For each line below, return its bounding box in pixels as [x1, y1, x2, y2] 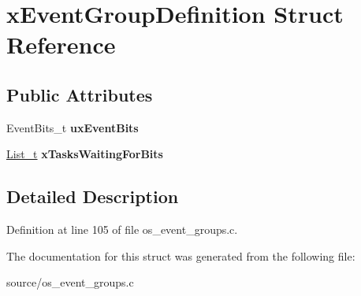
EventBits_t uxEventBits [6, 119, 139, 135]
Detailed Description [6, 184, 179, 209]
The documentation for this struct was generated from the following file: [6, 247, 355, 264]
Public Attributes [6, 82, 153, 106]
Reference [6, 28, 116, 61]
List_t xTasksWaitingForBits [6, 146, 163, 162]
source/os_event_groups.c [6, 274, 134, 290]
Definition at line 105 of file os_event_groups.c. [6, 221, 238, 238]
